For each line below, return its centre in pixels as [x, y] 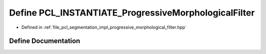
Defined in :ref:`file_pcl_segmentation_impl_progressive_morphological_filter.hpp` [104, 27]
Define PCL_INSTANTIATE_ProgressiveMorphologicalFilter [132, 13]
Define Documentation [45, 41]
